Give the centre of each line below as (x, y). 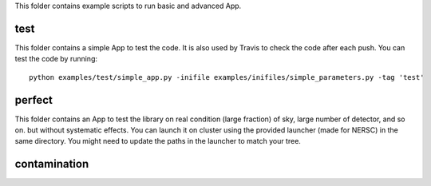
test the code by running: (56, 59)
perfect (34, 100)
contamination (52, 164)
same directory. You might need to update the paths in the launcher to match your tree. (158, 141)
